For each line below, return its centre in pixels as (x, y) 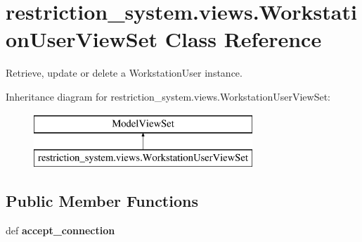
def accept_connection (60, 230)
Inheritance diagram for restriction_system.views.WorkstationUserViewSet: (168, 96)
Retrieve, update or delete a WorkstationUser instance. (124, 73)
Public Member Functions (102, 201)
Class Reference (243, 39)
